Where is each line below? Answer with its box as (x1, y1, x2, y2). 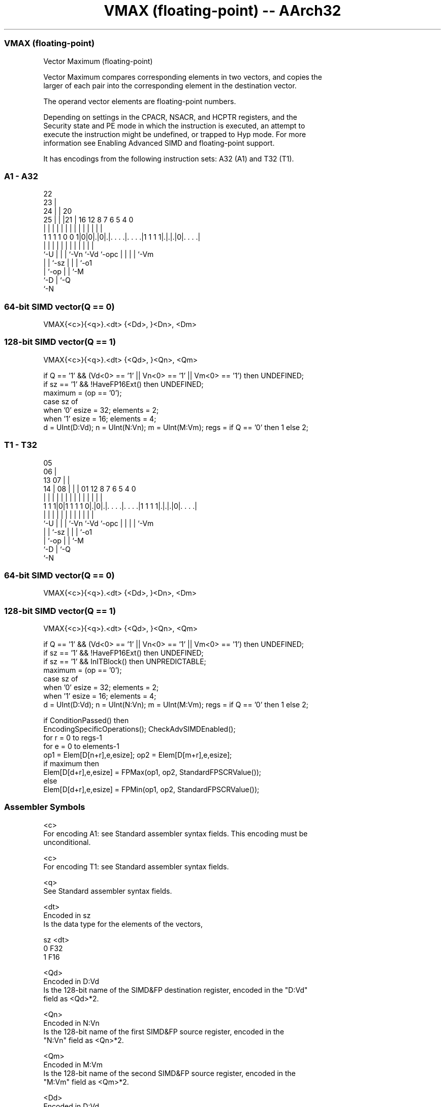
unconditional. (43, 837, 91, 846)
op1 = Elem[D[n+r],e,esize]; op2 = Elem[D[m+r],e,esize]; (43, 751, 232, 759)
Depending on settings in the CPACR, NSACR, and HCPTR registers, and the (43, 112, 297, 121)
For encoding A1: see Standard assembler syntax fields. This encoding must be (43, 829, 308, 838)
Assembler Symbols (4, 802, 85, 812)
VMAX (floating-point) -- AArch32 (104, 2, 341, 19)
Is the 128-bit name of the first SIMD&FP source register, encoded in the (43, 1027, 284, 1036)
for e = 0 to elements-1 (43, 742, 119, 751)
